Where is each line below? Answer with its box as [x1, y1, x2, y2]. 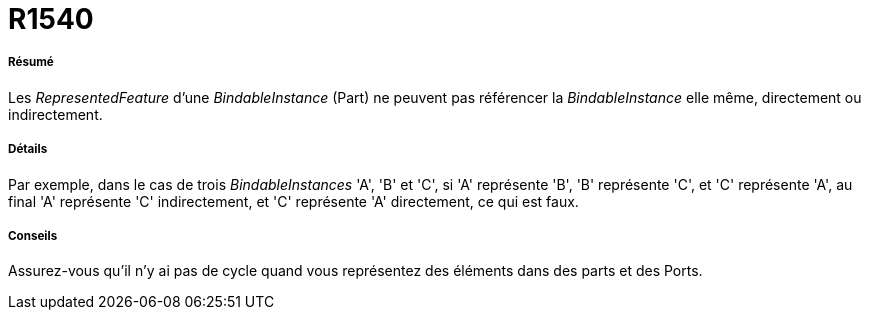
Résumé [8, 55, 54, 70]
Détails [8, 142, 48, 157]
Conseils [8, 228, 58, 243]
